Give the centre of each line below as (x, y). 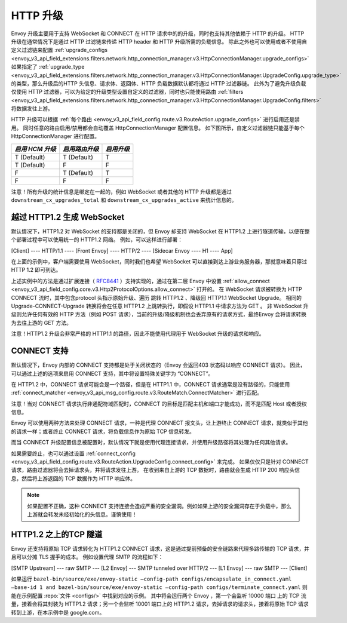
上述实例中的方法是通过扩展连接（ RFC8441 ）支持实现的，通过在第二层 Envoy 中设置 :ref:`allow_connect (140, 281)
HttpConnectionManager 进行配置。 (55, 136)
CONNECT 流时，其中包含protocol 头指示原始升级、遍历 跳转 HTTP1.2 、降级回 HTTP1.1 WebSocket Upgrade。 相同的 (156, 297)
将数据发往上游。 (32, 109)
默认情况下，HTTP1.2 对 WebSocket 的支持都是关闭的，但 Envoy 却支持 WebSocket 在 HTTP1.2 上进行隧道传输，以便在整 (160, 231)
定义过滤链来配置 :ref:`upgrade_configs (59, 50)
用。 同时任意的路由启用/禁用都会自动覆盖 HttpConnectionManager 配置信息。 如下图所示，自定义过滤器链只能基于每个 (158, 128)
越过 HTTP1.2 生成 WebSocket (68, 217)
